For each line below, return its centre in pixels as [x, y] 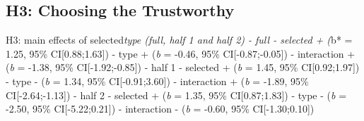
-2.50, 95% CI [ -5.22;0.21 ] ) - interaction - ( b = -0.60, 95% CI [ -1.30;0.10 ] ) [160, 109]
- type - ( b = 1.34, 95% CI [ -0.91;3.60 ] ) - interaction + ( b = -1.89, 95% [157, 81]
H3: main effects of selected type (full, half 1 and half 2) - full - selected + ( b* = [179, 40]
